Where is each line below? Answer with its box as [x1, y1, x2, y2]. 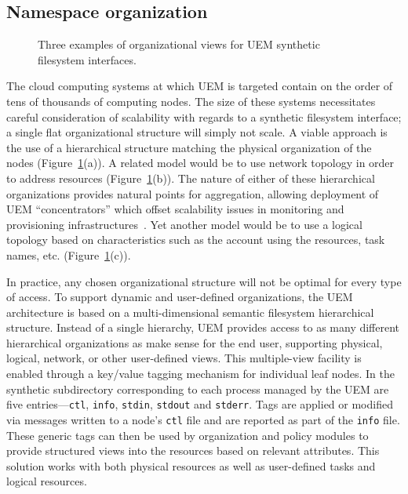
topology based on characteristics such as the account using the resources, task [6, 231, 385, 248]
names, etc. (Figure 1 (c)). [6, 246, 131, 263]
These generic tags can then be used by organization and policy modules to [6, 427, 369, 443]
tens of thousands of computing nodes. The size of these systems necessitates [6, 93, 376, 109]
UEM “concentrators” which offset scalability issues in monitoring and [6, 201, 344, 217]
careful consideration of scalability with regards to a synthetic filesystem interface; [6, 108, 402, 125]
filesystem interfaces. [38, 51, 137, 67]
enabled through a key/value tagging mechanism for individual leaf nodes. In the [6, 365, 395, 382]
